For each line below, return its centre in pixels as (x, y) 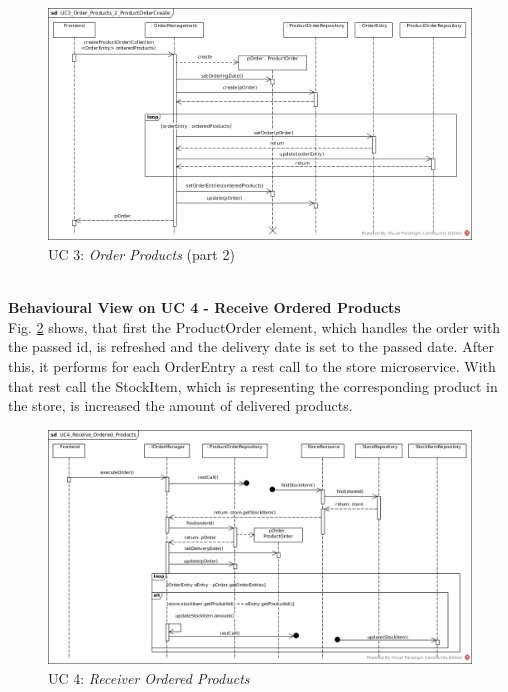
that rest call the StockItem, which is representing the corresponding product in (253, 385)
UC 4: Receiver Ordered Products (149, 677)
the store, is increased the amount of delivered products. (180, 405)
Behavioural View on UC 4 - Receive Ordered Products (204, 307)
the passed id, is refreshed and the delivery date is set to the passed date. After (251, 346)
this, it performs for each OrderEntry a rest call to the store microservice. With (252, 365)
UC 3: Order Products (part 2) (141, 254)
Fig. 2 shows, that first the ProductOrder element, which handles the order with (254, 326)
